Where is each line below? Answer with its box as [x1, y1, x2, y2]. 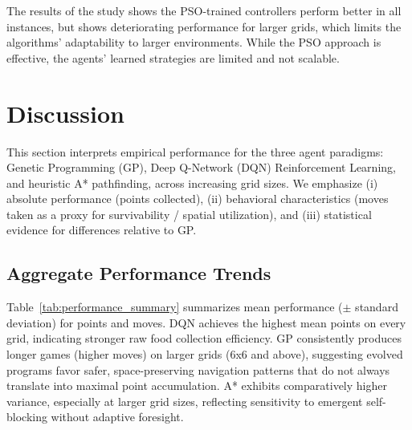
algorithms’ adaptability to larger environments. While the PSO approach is [6, 34, 381, 51]
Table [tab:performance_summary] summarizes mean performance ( [6, 298, 343, 315]
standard [355, 298, 398, 315]
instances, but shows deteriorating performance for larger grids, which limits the [6, 18, 402, 34]
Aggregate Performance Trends [6, 261, 271, 286]
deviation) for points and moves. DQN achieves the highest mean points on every [6, 314, 406, 331]
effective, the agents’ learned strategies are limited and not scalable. [6, 49, 340, 66]
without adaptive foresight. [51, 408, 184, 425]
